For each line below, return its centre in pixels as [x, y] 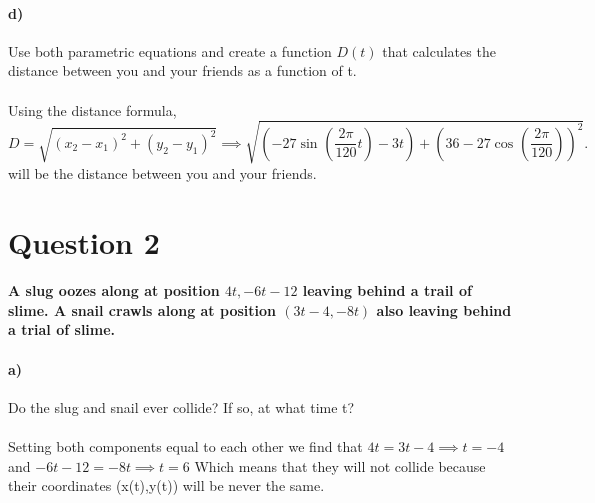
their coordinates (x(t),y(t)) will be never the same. [166, 485]
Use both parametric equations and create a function [170, 50]
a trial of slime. [62, 329]
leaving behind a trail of [387, 290]
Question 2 [84, 241]
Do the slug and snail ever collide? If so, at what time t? [181, 406]
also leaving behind [444, 309]
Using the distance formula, [92, 109]
